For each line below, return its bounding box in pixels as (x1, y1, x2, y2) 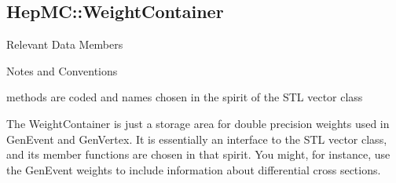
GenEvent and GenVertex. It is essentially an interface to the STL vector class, (6, 130, 387, 147)
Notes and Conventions (6, 62, 118, 79)
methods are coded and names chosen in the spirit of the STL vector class (6, 89, 363, 105)
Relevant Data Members (6, 36, 123, 53)
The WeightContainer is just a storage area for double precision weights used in (6, 115, 390, 131)
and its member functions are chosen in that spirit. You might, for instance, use (6, 146, 390, 163)
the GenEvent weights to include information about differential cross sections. (6, 161, 381, 178)
